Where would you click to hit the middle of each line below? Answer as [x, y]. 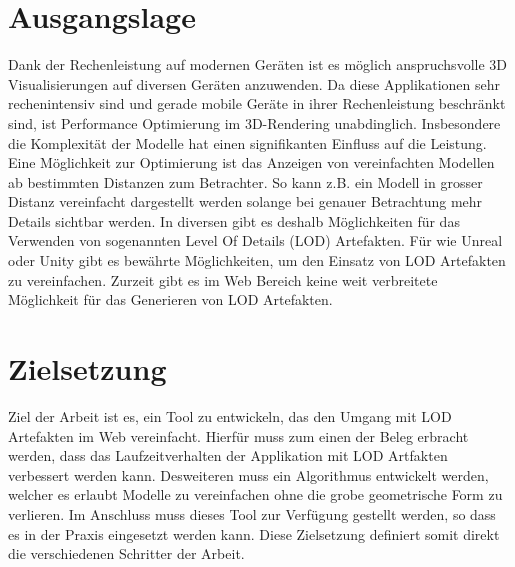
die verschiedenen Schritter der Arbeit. [126, 553]
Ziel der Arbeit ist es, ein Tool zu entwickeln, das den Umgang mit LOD [230, 415]
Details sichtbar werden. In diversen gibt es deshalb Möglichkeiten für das [234, 220]
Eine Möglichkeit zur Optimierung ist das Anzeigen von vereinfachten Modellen [251, 162]
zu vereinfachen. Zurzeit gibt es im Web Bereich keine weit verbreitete [223, 279]
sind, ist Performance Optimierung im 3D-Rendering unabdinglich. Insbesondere [254, 122]
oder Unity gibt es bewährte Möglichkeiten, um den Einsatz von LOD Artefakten [257, 260]
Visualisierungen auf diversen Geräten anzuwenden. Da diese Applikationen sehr [254, 83]
